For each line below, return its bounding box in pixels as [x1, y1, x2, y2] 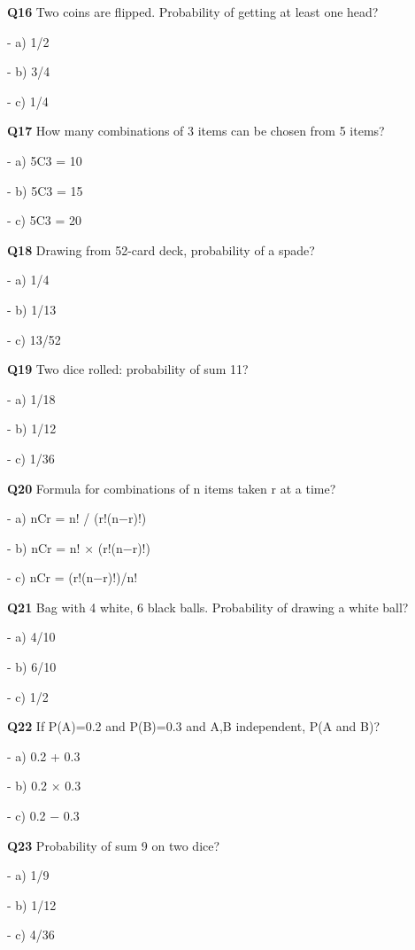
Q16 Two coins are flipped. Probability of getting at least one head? [7, 3, 379, 20]
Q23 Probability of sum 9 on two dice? [7, 836, 220, 854]
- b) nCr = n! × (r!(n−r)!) [7, 538, 150, 557]
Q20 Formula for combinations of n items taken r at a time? [7, 479, 336, 497]
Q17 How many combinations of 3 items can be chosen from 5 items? [7, 121, 385, 140]
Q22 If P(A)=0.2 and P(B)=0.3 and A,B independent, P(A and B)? [7, 717, 380, 736]
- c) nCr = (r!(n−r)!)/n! [7, 568, 138, 587]
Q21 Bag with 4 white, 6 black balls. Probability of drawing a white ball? [7, 597, 409, 616]
